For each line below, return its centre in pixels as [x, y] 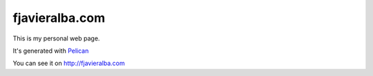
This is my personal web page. [56, 38]
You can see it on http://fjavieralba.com [69, 63]
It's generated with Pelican [51, 51]
